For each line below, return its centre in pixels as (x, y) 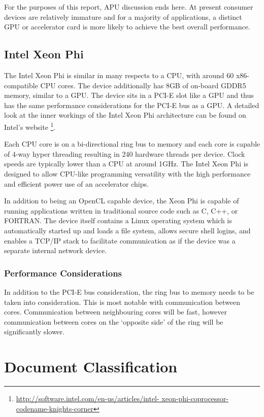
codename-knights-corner (55, 408)
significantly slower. (35, 332)
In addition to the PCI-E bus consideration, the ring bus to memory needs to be (129, 291)
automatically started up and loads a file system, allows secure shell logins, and (127, 230)
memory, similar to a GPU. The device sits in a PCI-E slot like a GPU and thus (129, 95)
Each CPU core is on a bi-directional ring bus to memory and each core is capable (132, 144)
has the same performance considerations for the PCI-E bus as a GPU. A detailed (132, 105)
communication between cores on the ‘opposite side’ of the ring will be (114, 321)
